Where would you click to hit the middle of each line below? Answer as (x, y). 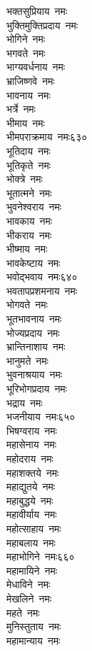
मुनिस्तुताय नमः (34, 626)
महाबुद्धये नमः (30, 500)
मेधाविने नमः (29, 584)
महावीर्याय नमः (32, 514)
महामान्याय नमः (34, 640)
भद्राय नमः (25, 402)
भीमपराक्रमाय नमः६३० (47, 137)
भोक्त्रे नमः (25, 179)
